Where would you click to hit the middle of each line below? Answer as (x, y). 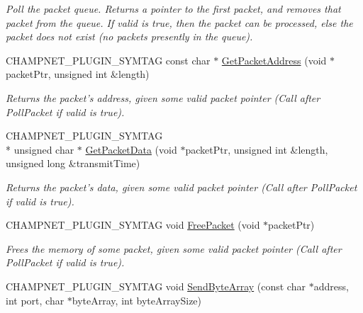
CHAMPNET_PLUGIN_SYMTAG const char (108, 60)
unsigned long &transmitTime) (73, 163)
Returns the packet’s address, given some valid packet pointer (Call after (163, 97)
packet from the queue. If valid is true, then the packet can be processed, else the (179, 22)
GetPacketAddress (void (274, 60)
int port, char (35, 300)
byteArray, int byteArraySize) (137, 300)
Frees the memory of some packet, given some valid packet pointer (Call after (174, 248)
